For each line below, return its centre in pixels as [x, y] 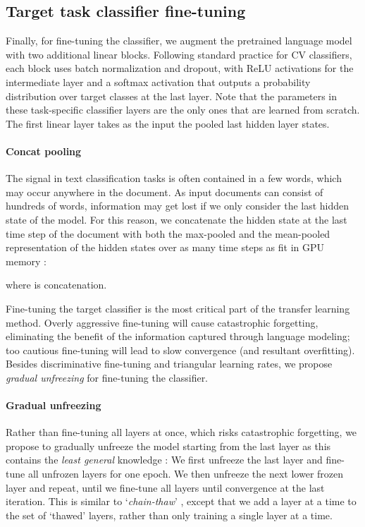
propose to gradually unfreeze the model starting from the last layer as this [168, 446]
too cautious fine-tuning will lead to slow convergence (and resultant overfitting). [180, 350]
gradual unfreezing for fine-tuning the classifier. [107, 377]
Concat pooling [44, 151]
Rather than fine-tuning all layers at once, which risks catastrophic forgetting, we [181, 432]
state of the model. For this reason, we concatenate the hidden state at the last [177, 219]
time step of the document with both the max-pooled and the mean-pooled [168, 233]
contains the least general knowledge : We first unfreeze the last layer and [164, 460]
